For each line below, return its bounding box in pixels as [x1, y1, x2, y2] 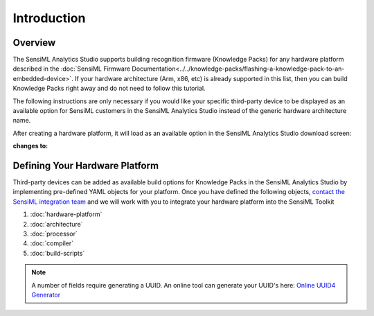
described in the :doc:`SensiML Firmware [12, 64, 131, 73]
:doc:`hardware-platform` [30, 210, 103, 218]
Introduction [12, 10, 86, 26]
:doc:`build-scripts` [30, 249, 85, 257]
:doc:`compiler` [30, 239, 74, 247]
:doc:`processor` [30, 229, 78, 238]
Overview [12, 37, 56, 49]
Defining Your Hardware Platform [12, 160, 159, 171]
